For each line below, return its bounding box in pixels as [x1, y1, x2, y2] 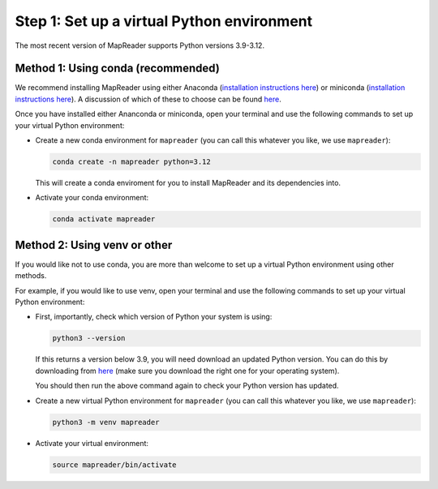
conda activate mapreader [52, 215, 156, 224]
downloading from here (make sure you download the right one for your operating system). [35, 366, 340, 375]
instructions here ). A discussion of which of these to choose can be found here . [15, 94, 281, 104]
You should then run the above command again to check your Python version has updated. [35, 381, 340, 391]
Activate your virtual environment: [35, 438, 149, 448]
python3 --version [52, 333, 126, 343]
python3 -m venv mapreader [52, 418, 160, 427]
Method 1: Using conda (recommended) [15, 62, 221, 75]
